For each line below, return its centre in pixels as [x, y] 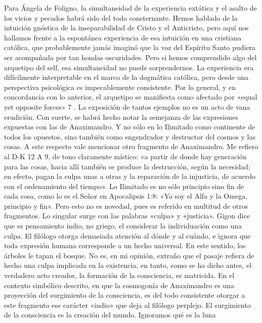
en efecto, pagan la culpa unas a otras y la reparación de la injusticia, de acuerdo [130, 176]
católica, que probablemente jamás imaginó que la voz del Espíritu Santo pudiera [130, 47]
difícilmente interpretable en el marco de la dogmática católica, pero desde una [126, 77]
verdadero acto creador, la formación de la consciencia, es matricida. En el [119, 275]
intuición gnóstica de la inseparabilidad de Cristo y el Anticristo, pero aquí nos [126, 28]
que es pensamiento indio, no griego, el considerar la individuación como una [123, 226]
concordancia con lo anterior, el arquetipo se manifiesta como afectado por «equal [131, 97]
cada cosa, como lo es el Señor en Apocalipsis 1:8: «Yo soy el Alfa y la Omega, [126, 196]
